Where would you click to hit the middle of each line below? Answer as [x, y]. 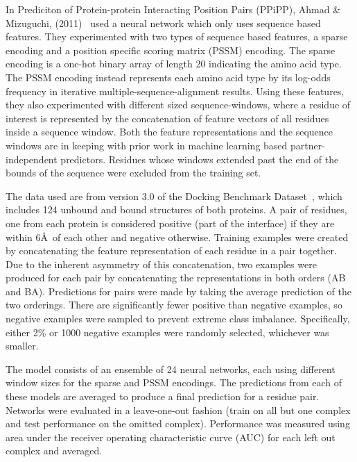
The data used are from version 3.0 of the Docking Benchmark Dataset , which [174, 196]
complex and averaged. [54, 451]
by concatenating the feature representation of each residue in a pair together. [171, 250]
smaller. [22, 346]
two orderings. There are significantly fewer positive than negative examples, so [174, 305]
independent [32, 159]
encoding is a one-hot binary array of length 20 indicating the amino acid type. [174, 64]
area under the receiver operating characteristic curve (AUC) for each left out [171, 437]
